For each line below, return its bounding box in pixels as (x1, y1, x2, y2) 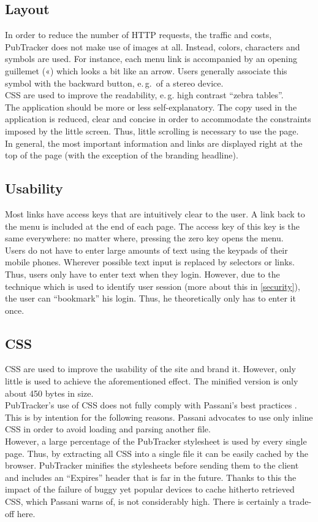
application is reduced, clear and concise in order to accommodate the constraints (5, 112, 311, 125)
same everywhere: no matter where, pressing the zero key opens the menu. (5, 232, 284, 244)
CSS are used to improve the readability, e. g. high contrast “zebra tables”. (5, 88, 284, 101)
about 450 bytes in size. (5, 386, 94, 399)
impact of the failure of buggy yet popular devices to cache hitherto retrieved (5, 483, 295, 496)
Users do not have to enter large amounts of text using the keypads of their (5, 243, 288, 256)
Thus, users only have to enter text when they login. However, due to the (5, 267, 280, 280)
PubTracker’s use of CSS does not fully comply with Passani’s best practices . (5, 399, 297, 411)
